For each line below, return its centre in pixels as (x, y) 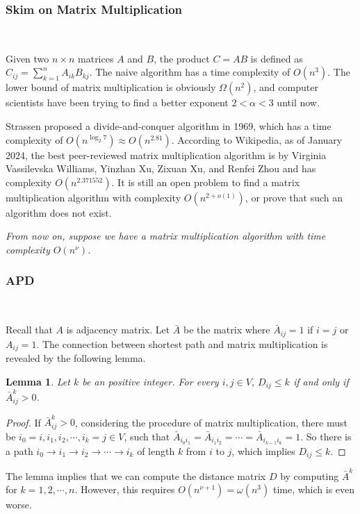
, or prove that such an (294, 197)
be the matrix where (227, 330)
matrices (96, 58)
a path (19, 450)
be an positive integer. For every (150, 381)
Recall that (29, 330)
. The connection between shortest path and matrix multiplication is (182, 343)
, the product (182, 58)
